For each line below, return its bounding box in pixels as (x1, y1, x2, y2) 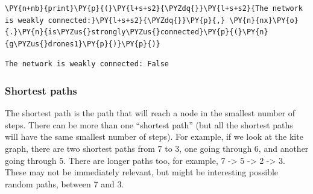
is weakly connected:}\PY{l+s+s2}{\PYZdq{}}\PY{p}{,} (5, 16, 226, 25)
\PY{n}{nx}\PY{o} (229, 16, 299, 25)
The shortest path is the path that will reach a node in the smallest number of (5, 107, 296, 119)
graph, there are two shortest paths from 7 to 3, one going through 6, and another (5, 142, 309, 154)
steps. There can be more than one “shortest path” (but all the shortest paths (5, 118, 293, 131)
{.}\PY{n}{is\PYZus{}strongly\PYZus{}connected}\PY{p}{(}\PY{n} (5, 28, 268, 37)
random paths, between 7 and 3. (5, 177, 124, 190)
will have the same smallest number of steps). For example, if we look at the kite (5, 130, 303, 143)
